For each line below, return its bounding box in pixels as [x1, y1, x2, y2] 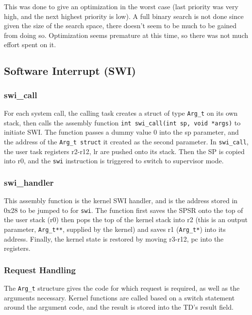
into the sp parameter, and [159, 127, 239, 137]
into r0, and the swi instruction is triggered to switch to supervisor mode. [4, 156, 224, 166]
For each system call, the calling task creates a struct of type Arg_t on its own [4, 107, 238, 118]
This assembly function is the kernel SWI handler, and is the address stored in [4, 195, 238, 205]
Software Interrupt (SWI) [4, 63, 136, 78]
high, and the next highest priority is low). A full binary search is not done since [4, 11, 244, 21]
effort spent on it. [4, 39, 56, 50]
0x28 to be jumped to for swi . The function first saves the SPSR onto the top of [4, 205, 243, 215]
